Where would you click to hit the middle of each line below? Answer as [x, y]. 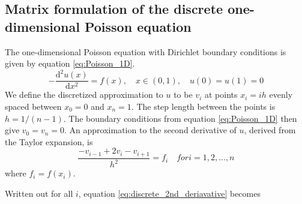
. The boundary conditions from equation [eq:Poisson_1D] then [180, 118]
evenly [281, 94]
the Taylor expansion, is [49, 141]
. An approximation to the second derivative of [150, 130]
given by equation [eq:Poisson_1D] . [70, 63]
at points [221, 94]
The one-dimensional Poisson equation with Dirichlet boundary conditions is [146, 51]
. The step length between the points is [203, 106]
